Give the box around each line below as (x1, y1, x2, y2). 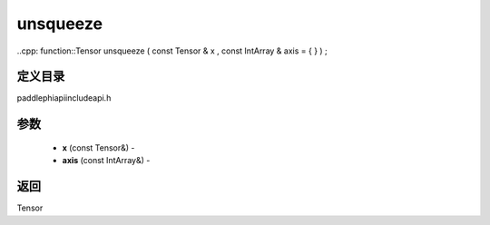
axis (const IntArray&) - (62, 155, 151, 166)
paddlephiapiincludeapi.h (16, 93, 112, 103)
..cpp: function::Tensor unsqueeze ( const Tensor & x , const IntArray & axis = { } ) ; (16, 45, 328, 56)
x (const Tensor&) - (62, 142, 135, 153)
